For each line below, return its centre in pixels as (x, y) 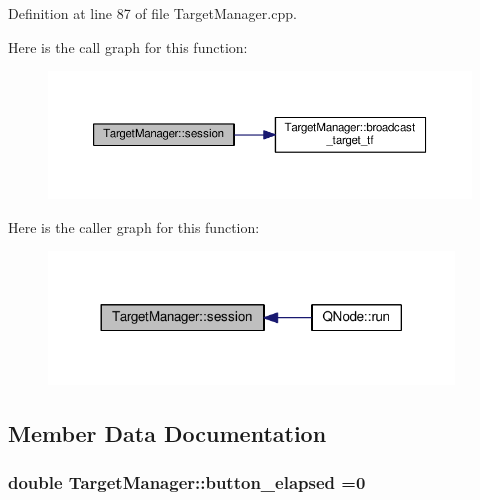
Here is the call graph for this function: (128, 46)
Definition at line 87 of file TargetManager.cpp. (152, 13)
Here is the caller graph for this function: (134, 226)
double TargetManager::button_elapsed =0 (187, 482)
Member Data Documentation (167, 432)
